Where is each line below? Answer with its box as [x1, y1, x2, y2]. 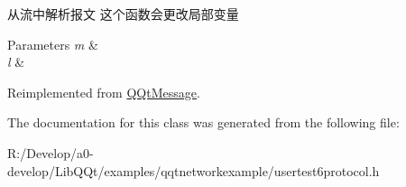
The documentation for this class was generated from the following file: [7, 113, 400, 132]
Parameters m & [7, 34, 98, 53]
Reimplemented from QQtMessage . [7, 82, 200, 101]
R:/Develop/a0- [7, 143, 94, 162]
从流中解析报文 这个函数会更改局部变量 [7, 5, 239, 23]
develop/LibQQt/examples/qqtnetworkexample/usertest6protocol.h [7, 161, 380, 180]
